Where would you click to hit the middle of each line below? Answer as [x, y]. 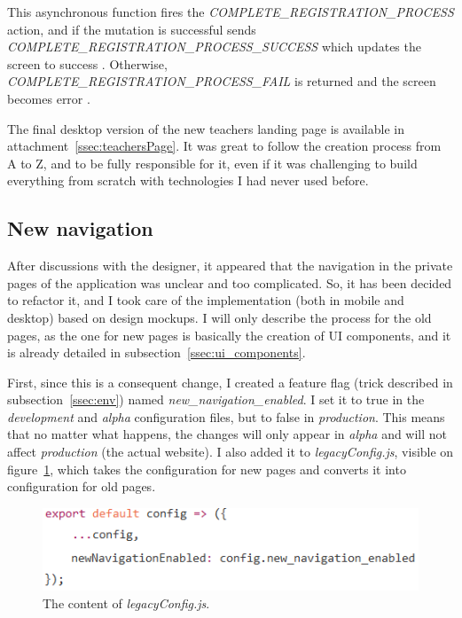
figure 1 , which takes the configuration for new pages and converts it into [207, 469]
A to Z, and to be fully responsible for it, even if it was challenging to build [212, 163]
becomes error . [49, 98]
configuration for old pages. [82, 486]
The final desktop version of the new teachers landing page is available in [206, 128]
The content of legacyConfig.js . [126, 602]
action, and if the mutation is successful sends [132, 29]
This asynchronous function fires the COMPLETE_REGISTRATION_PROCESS [231, 12]
